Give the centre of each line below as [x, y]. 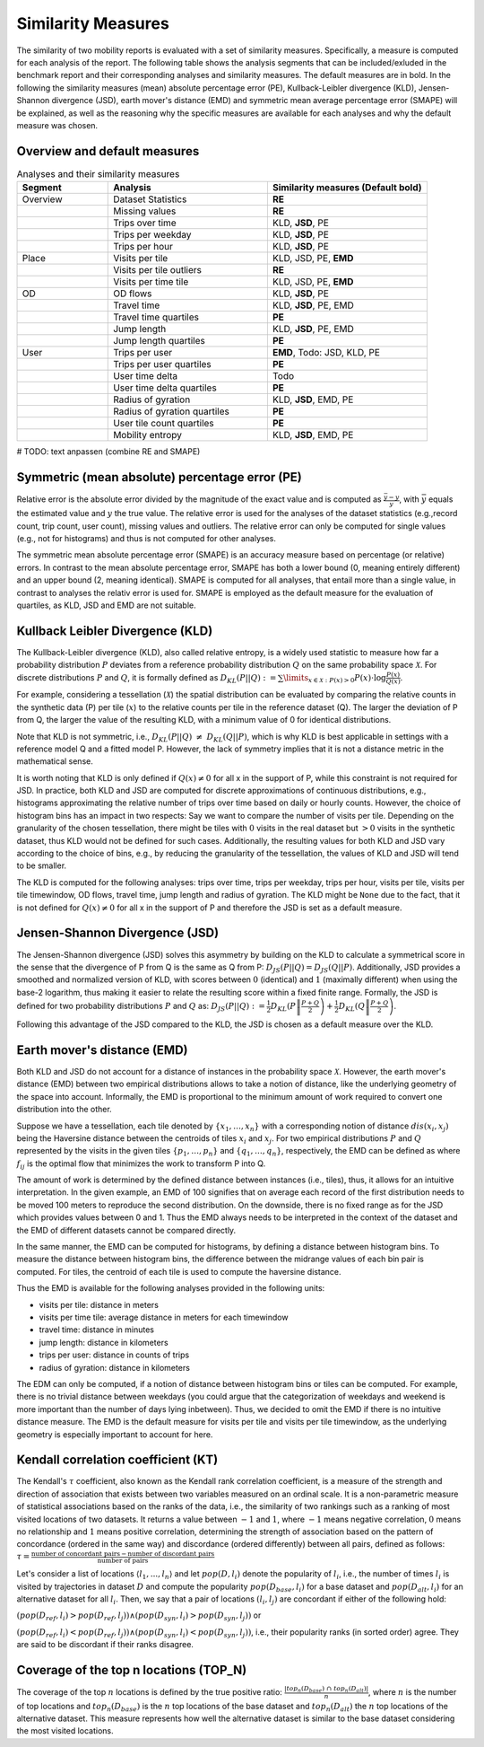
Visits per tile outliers [157, 270]
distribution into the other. [64, 1110]
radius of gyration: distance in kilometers [114, 1367]
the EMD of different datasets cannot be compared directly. [126, 1230]
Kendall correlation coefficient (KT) [117, 1460]
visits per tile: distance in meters [99, 1304]
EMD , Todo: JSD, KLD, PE [326, 353]
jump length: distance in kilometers [104, 1342]
